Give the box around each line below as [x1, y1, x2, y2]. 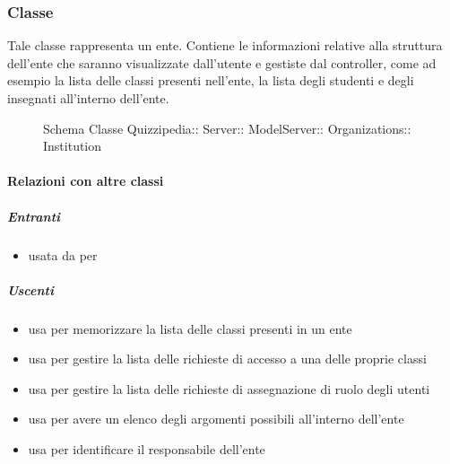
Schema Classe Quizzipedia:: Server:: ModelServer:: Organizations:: [43, 118, 411, 137]
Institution [43, 136, 102, 155]
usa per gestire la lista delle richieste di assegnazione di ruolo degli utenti [28, 379, 430, 398]
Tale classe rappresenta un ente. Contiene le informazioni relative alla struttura [7, 36, 443, 55]
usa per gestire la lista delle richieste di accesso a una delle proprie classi [28, 349, 427, 368]
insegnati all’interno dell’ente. [7, 89, 169, 107]
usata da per [28, 245, 98, 264]
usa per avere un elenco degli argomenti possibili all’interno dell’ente [28, 409, 404, 428]
